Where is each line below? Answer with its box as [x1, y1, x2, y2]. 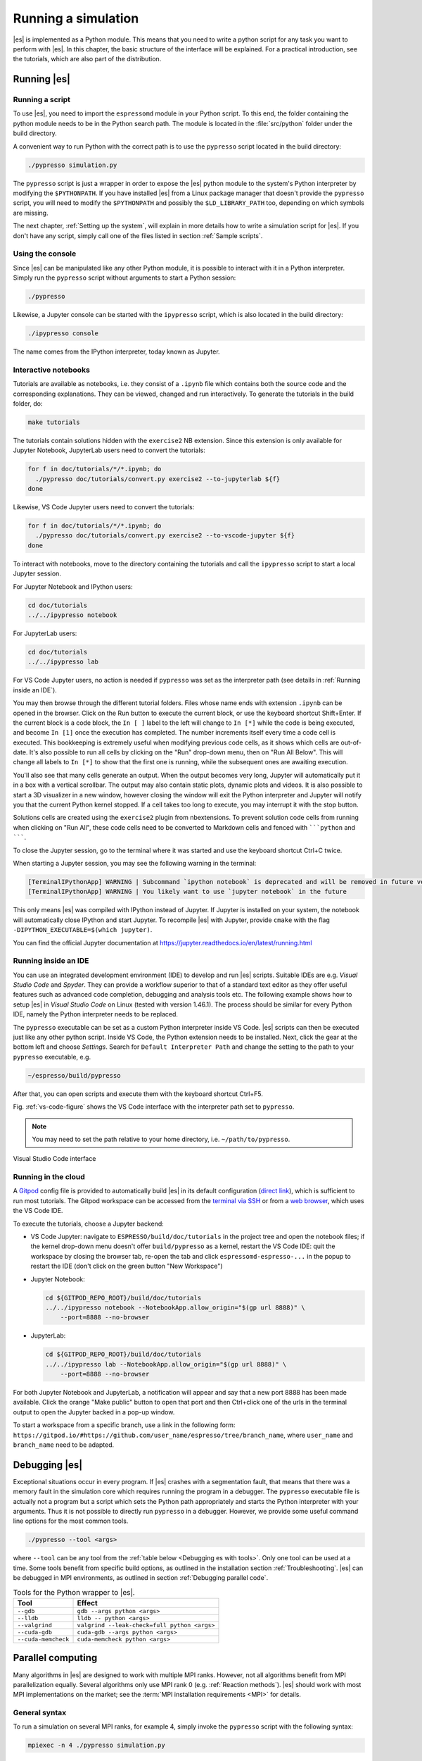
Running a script [13, 95, 70, 105]
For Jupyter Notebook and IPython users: [13, 582, 133, 591]
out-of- [340, 738, 362, 747]
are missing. [13, 209, 49, 217]
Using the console [13, 249, 77, 259]
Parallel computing [13, 1652, 98, 1664]
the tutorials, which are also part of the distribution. [13, 55, 162, 63]
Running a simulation [13, 11, 139, 26]
